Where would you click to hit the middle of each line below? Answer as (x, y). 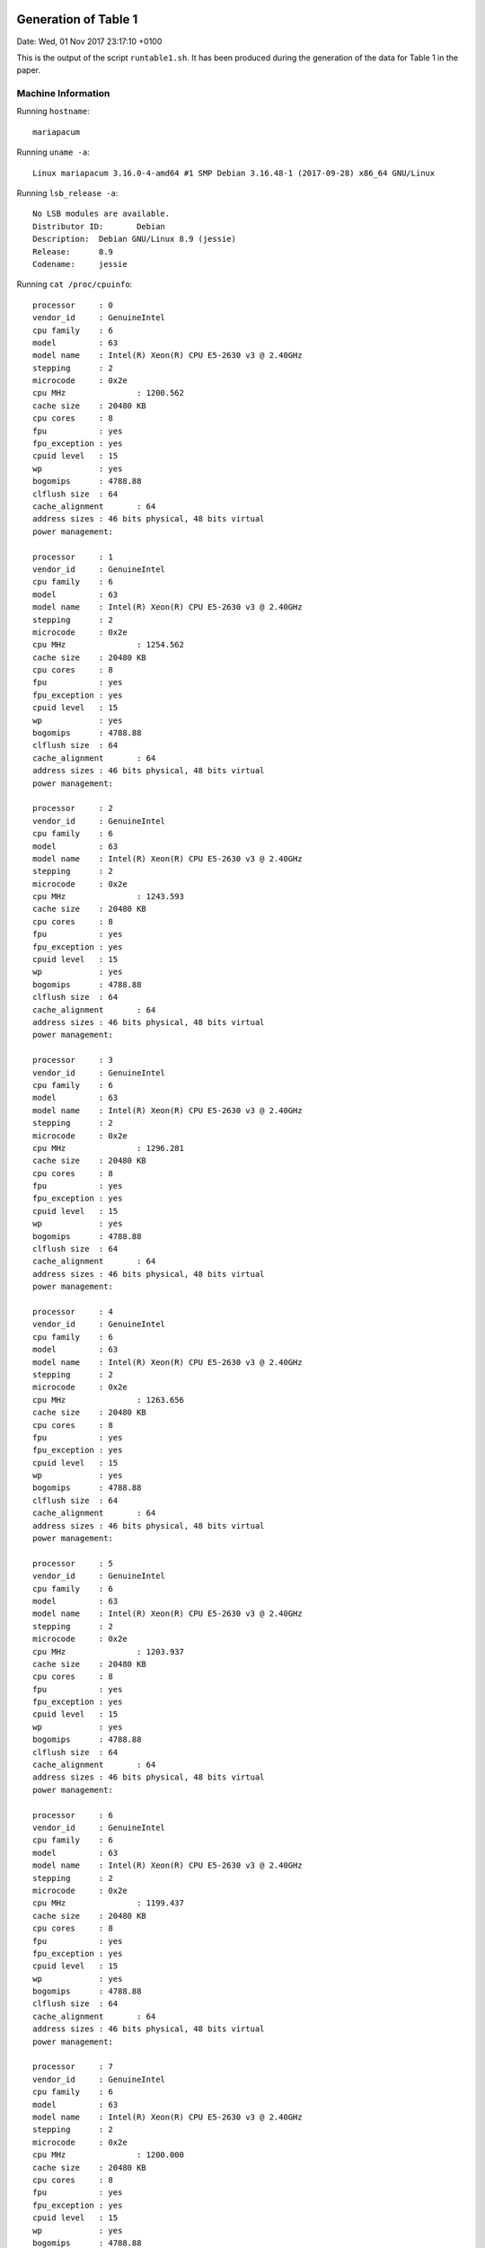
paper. (28, 70)
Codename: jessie (80, 264)
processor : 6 (73, 1815)
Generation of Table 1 (77, 19)
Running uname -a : (53, 152)
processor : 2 (73, 808)
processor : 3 (73, 1060)
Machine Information (63, 94)
